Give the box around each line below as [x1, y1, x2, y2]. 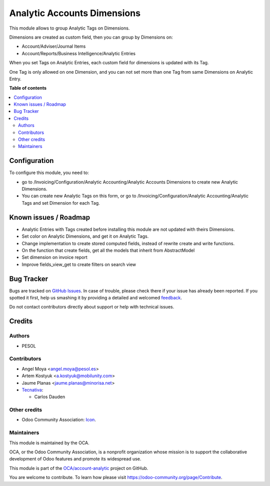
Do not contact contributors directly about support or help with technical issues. [9, 304, 174, 310]
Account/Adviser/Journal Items [21, 43, 86, 50]
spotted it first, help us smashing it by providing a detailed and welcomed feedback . [9, 295, 182, 301]
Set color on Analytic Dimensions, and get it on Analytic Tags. [21, 233, 149, 239]
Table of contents [9, 85, 47, 91]
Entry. [9, 76, 22, 82]
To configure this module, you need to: [9, 170, 89, 176]
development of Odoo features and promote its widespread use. [9, 456, 141, 462]
